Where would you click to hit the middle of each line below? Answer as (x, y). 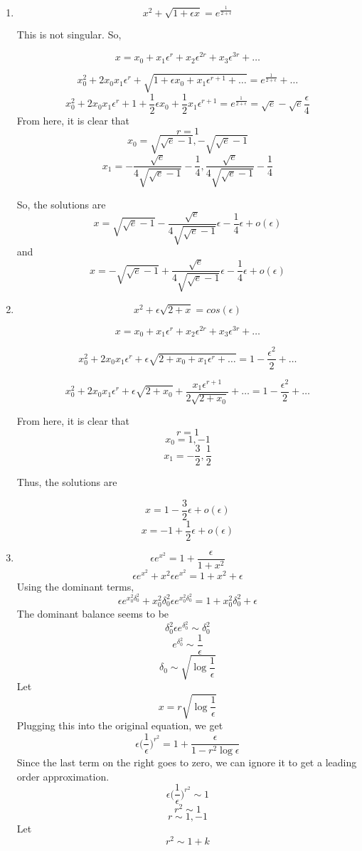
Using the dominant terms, (75, 586)
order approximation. (63, 776)
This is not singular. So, (69, 35)
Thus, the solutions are (67, 482)
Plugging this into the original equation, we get (120, 725)
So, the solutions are (61, 204)
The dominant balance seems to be (93, 614)
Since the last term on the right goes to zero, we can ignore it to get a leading (187, 762)
